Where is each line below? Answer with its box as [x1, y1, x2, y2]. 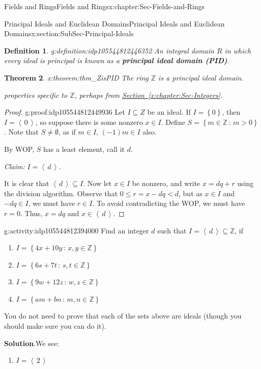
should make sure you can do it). [4, 321, 106, 331]
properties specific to [4, 89, 68, 100]
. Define [161, 116, 185, 127]
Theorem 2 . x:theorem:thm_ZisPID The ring [4, 72, 149, 83]
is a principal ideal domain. [158, 72, 244, 83]
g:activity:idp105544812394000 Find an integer [4, 225, 149, 235]
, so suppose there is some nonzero [35, 116, 143, 127]
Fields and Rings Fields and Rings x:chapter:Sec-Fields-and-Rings [4, 1, 205, 11]
